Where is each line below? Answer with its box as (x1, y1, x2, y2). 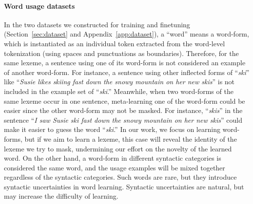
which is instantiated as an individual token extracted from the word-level (4, 38, 225, 48)
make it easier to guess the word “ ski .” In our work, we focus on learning (4, 124, 220, 134)
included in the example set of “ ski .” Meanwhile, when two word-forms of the (4, 86, 234, 96)
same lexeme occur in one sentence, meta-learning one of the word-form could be (4, 95, 245, 106)
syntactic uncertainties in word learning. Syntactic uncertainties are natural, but (4, 181, 244, 191)
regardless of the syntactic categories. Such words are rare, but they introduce (4, 172, 237, 182)
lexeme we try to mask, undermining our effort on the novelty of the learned (4, 143, 232, 153)
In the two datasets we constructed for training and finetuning (4, 19, 190, 29)
